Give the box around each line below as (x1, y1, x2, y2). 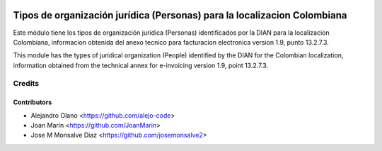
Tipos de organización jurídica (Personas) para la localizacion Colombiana (13, 9, 347, 21)
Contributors (13, 98, 52, 106)
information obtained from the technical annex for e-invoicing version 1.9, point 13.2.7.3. (13, 61, 269, 69)
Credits (13, 79, 39, 89)
